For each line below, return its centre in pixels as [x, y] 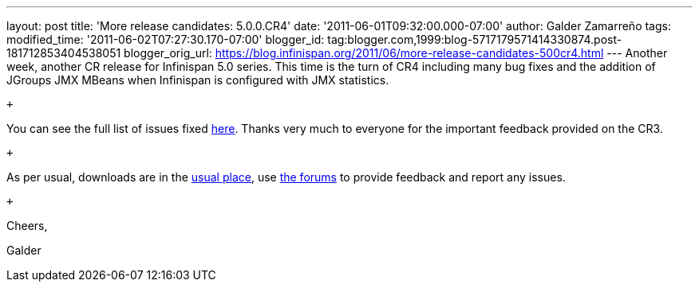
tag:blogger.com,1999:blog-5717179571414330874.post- [475, 39]
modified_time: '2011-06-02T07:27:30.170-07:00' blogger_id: [166, 39]
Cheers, [27, 226]
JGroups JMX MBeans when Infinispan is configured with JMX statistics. [198, 80]
